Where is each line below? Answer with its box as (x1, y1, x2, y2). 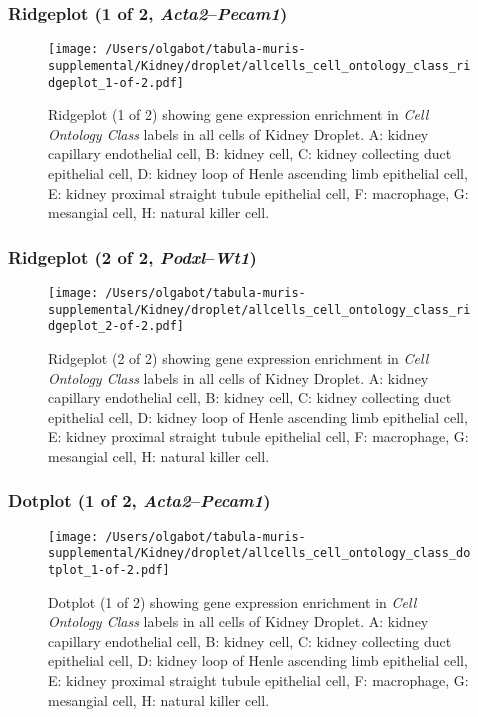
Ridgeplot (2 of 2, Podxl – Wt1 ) (8, 244, 257, 269)
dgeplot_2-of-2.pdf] (48, 319, 185, 334)
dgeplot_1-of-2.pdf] (48, 75, 185, 90)
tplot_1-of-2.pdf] (48, 563, 170, 578)
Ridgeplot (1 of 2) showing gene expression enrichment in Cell (48, 104, 429, 125)
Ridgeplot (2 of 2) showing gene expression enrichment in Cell (48, 347, 429, 368)
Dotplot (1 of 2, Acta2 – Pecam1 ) (8, 488, 271, 513)
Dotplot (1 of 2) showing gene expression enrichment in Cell (48, 591, 417, 612)
